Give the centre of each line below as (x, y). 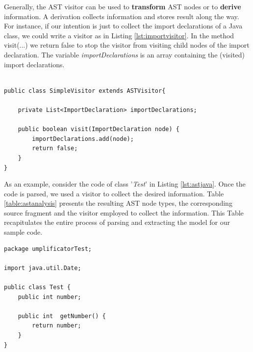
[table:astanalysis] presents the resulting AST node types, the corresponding (118, 203)
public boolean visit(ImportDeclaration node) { (99, 129)
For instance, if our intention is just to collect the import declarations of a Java (123, 26)
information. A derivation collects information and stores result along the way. (122, 16)
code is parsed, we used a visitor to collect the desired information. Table (114, 193)
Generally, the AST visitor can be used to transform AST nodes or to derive (123, 6)
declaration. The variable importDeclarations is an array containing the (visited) (125, 54)
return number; (57, 326)
